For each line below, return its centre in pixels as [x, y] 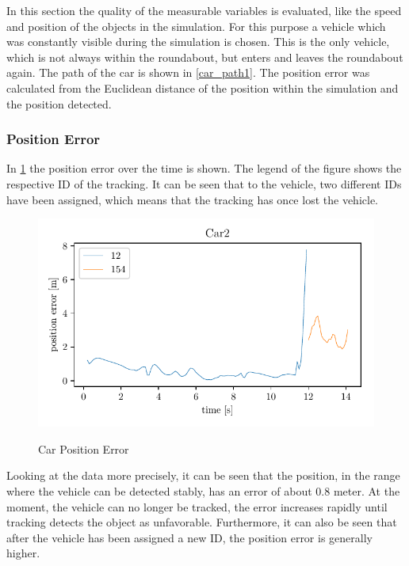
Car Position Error [84, 448]
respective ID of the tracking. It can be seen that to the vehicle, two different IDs [204, 183]
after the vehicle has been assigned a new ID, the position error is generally [189, 537]
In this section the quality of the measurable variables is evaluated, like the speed [204, 10]
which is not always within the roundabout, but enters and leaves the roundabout [205, 57]
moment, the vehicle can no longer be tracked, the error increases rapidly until [197, 506]
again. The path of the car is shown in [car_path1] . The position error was [188, 72]
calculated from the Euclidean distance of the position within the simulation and [203, 87]
